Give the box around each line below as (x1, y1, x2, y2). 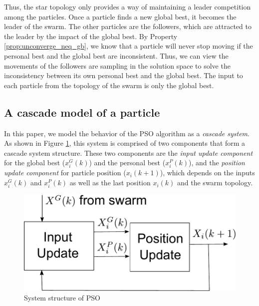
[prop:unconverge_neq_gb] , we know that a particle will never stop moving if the (4, 41, 253, 51)
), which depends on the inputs (160, 167, 255, 178)
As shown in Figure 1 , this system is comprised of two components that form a (4, 138, 246, 148)
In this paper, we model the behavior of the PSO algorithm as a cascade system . (4, 128, 250, 138)
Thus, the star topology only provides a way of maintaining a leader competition (4, 2, 251, 12)
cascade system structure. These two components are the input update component (4, 147, 253, 158)
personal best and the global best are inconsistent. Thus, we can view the (4, 50, 229, 61)
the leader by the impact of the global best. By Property (4, 31, 178, 41)
